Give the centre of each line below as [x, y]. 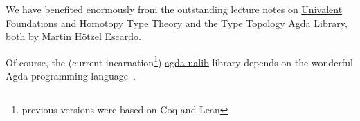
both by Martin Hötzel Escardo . [74, 36]
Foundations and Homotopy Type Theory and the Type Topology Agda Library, [177, 22]
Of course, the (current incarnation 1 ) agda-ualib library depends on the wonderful [179, 61]
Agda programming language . [71, 76]
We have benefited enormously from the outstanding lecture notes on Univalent [174, 9]
